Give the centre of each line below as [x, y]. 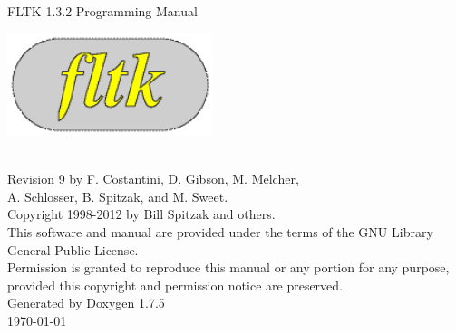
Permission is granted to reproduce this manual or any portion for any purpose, [228, 267]
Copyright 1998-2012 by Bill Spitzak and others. [141, 214]
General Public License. [73, 249]
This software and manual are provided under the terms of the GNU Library [220, 231]
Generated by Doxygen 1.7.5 [86, 303]
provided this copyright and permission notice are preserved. [175, 285]
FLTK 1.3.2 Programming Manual [102, 11]
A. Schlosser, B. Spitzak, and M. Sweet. [118, 196]
